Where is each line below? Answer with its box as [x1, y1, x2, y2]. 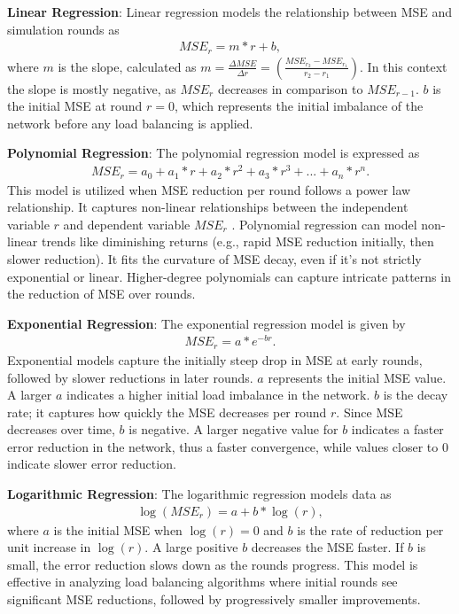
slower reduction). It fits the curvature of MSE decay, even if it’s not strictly [7, 249, 422, 268]
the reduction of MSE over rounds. [7, 284, 196, 303]
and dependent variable [63, 214, 191, 233]
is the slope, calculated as [58, 57, 197, 75]
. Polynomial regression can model [231, 214, 417, 233]
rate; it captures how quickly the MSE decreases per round [7, 402, 327, 421]
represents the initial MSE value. [268, 368, 447, 386]
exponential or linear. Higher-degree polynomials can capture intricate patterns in [7, 267, 451, 285]
